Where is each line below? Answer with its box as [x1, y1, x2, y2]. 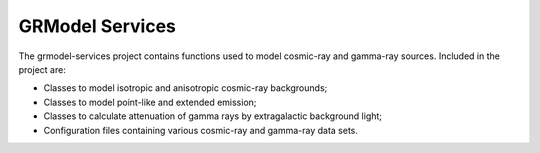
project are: [18, 63, 67, 75]
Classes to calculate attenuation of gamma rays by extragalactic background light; [43, 110, 383, 122]
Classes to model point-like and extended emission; [43, 96, 257, 108]
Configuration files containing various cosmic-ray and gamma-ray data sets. [43, 124, 359, 136]
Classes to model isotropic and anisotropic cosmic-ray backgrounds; [43, 82, 328, 94]
